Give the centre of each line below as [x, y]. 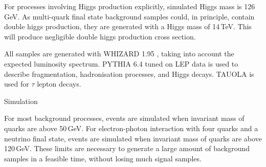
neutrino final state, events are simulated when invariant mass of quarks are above [133, 138]
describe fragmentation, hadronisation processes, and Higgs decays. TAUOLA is [129, 74]
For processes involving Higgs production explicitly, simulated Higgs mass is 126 [130, 6]
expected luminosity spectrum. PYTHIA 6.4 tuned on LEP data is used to [121, 63]
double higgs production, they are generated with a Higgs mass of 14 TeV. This [128, 26]
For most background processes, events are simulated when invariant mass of [124, 118]
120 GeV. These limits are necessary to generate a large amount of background [127, 148]
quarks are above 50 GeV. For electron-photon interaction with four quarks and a [131, 128]
